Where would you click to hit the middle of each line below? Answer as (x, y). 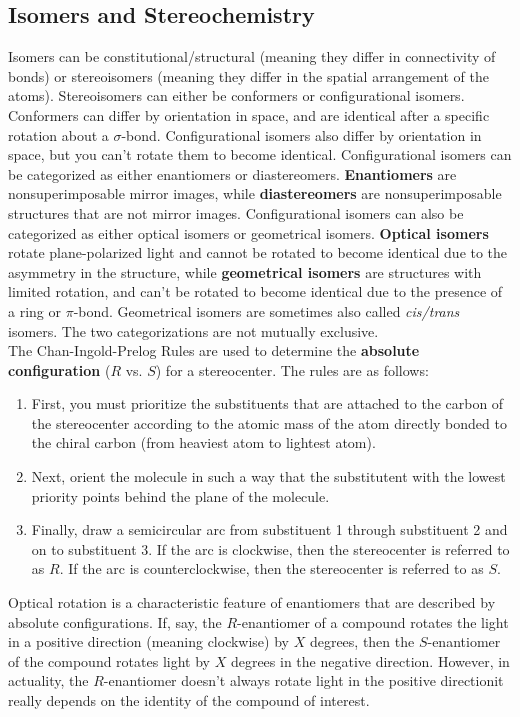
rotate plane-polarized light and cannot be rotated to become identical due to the (258, 252)
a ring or (34, 310)
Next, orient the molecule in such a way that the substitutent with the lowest (268, 476)
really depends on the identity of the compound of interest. (189, 700)
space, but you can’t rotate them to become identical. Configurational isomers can (260, 154)
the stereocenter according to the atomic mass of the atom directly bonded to (269, 422)
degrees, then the (362, 641)
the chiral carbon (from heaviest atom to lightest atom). (203, 442)
